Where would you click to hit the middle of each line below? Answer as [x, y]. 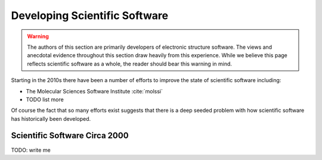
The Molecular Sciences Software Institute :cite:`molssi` [95, 91]
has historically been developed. [51, 118]
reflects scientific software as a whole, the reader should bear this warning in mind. [130, 64]
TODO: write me [31, 150]
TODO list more [45, 99]
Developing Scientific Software [90, 15]
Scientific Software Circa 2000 [70, 136]
